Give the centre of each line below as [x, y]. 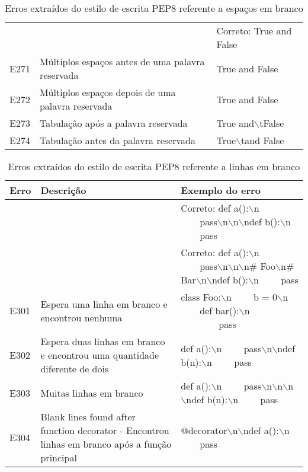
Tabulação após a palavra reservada [113, 123]
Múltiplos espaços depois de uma [108, 92]
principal [59, 457]
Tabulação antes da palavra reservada [117, 140]
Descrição [63, 190]
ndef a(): [261, 430]
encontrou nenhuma [81, 317]
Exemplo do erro [221, 190]
